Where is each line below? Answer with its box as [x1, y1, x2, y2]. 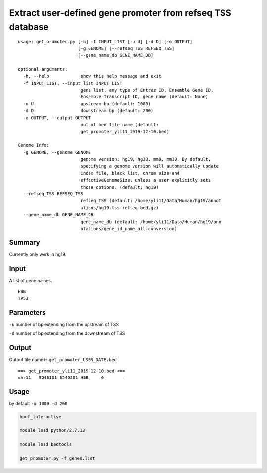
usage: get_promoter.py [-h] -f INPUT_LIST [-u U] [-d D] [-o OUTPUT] [18, 39, 193, 45]
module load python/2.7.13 [19, 428, 85, 433]
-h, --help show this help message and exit [23, 73, 162, 79]
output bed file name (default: [80, 122, 159, 128]
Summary [9, 238, 40, 247]
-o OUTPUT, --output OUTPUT [23, 115, 91, 121]
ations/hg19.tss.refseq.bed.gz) [80, 205, 159, 210]
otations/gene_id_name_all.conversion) [80, 226, 178, 231]
